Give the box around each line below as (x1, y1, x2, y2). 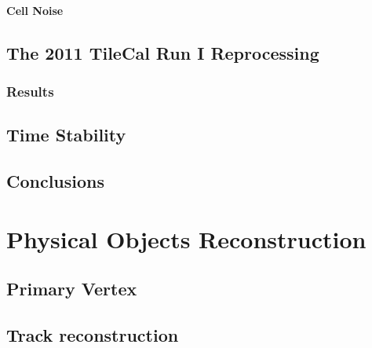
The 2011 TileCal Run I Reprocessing (6, 40, 319, 64)
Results (6, 81, 54, 101)
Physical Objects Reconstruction (6, 222, 367, 255)
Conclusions (6, 168, 105, 192)
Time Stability (6, 123, 126, 147)
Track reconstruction (6, 322, 179, 346)
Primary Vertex (6, 277, 137, 301)
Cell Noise (6, 2, 64, 18)
